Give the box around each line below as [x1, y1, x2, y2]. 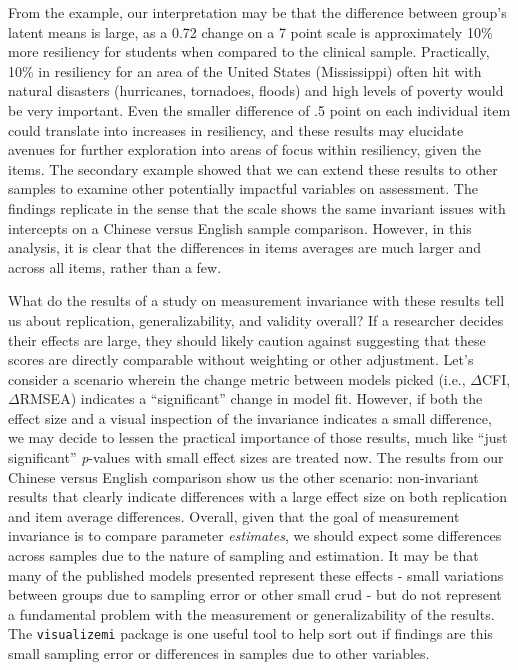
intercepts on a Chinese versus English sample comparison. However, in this [8, 217, 472, 238]
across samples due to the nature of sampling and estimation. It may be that [8, 545, 479, 566]
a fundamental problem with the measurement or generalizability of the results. [8, 603, 495, 624]
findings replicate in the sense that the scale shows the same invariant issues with [8, 197, 506, 218]
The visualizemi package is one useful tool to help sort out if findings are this [8, 623, 493, 644]
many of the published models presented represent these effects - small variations [8, 564, 504, 585]
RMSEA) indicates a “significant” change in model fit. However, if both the [19, 388, 483, 409]
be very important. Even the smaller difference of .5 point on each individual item [8, 99, 511, 120]
